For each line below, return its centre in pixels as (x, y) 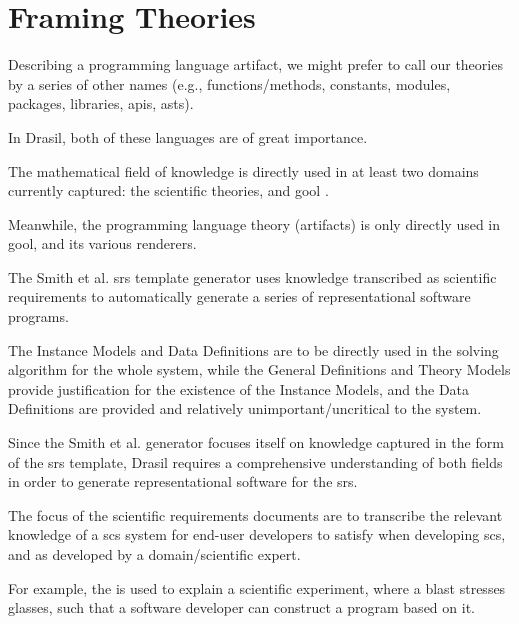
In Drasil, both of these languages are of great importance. (188, 136)
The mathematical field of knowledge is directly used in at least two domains (243, 170)
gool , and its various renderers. (102, 243)
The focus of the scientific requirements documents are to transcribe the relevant (255, 514)
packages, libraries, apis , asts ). (101, 103)
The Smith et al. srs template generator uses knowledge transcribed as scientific (252, 276)
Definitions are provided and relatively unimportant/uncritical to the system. (245, 408)
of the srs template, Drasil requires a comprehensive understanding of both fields (255, 461)
